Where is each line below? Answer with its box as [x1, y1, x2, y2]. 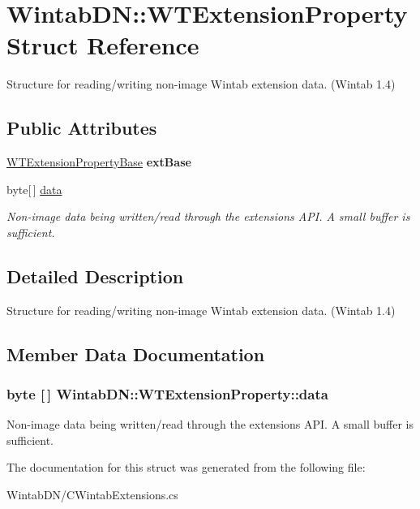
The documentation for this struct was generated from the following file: [6, 459, 366, 476]
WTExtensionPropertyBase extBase [6, 153, 191, 170]
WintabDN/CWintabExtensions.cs [6, 486, 178, 503]
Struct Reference [6, 28, 199, 62]
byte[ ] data [6, 180, 62, 197]
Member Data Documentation [6, 341, 265, 366]
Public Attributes [6, 115, 157, 140]
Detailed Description [6, 263, 184, 288]
